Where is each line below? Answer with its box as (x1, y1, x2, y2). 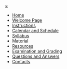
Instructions (12, 22, 36, 28)
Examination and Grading (12, 49, 63, 54)
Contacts (12, 59, 30, 64)
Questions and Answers (12, 53, 60, 59)
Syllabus (12, 33, 29, 38)
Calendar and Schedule (12, 28, 59, 34)
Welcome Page (12, 17, 42, 23)
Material (12, 38, 28, 44)
